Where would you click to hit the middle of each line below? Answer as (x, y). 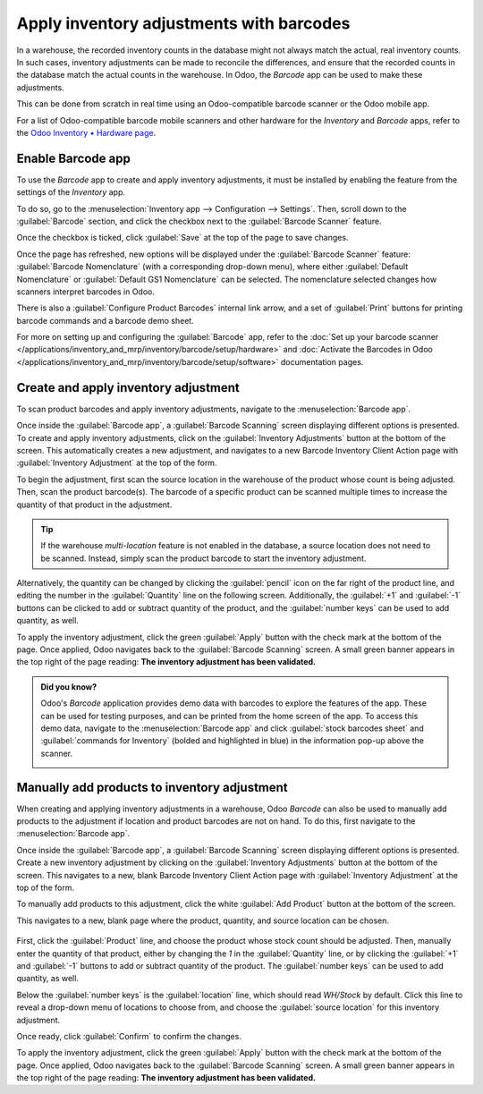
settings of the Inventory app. (71, 192)
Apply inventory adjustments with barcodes (183, 23)
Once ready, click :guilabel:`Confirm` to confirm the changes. (129, 1036)
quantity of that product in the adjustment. (94, 505)
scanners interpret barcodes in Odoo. (86, 292)
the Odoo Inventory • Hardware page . (86, 132)
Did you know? (69, 687)
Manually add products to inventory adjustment (152, 787)
